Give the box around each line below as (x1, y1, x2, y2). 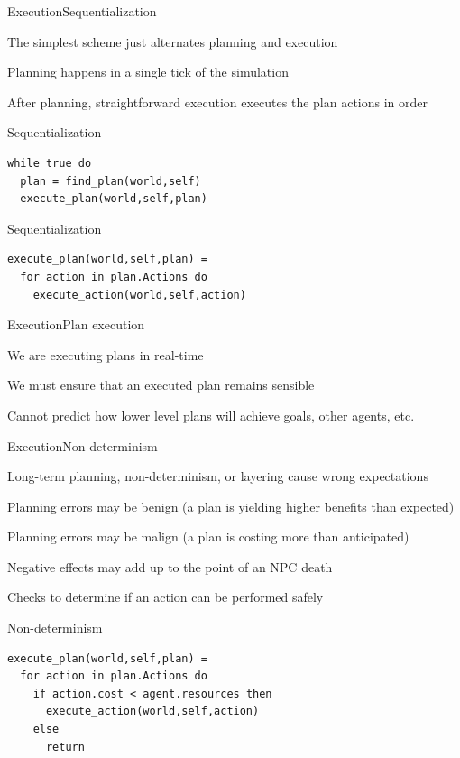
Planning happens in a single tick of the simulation (7, 62, 289, 81)
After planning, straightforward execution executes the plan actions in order (7, 92, 428, 111)
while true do (7, 156, 92, 170)
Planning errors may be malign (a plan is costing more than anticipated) (7, 527, 409, 546)
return (45, 740, 85, 753)
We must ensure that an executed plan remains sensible (7, 375, 315, 394)
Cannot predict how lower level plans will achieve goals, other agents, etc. (7, 405, 415, 424)
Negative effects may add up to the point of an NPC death (7, 557, 333, 576)
